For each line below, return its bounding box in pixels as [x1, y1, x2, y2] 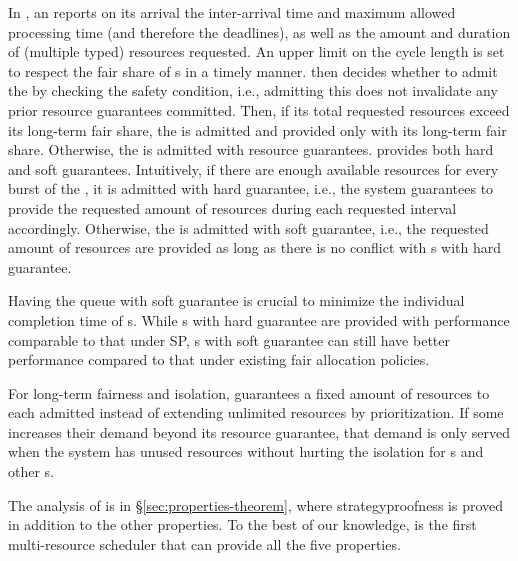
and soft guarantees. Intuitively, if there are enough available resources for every [8, 158, 499, 179]
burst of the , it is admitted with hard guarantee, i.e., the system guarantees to [8, 178, 494, 199]
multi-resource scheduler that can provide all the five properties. [8, 533, 401, 554]
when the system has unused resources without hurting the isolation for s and [8, 441, 484, 462]
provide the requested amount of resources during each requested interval [8, 197, 457, 218]
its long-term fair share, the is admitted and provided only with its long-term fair [8, 119, 507, 140]
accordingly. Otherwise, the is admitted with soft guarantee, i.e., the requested [8, 217, 489, 238]
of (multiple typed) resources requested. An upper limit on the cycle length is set [8, 41, 505, 62]
